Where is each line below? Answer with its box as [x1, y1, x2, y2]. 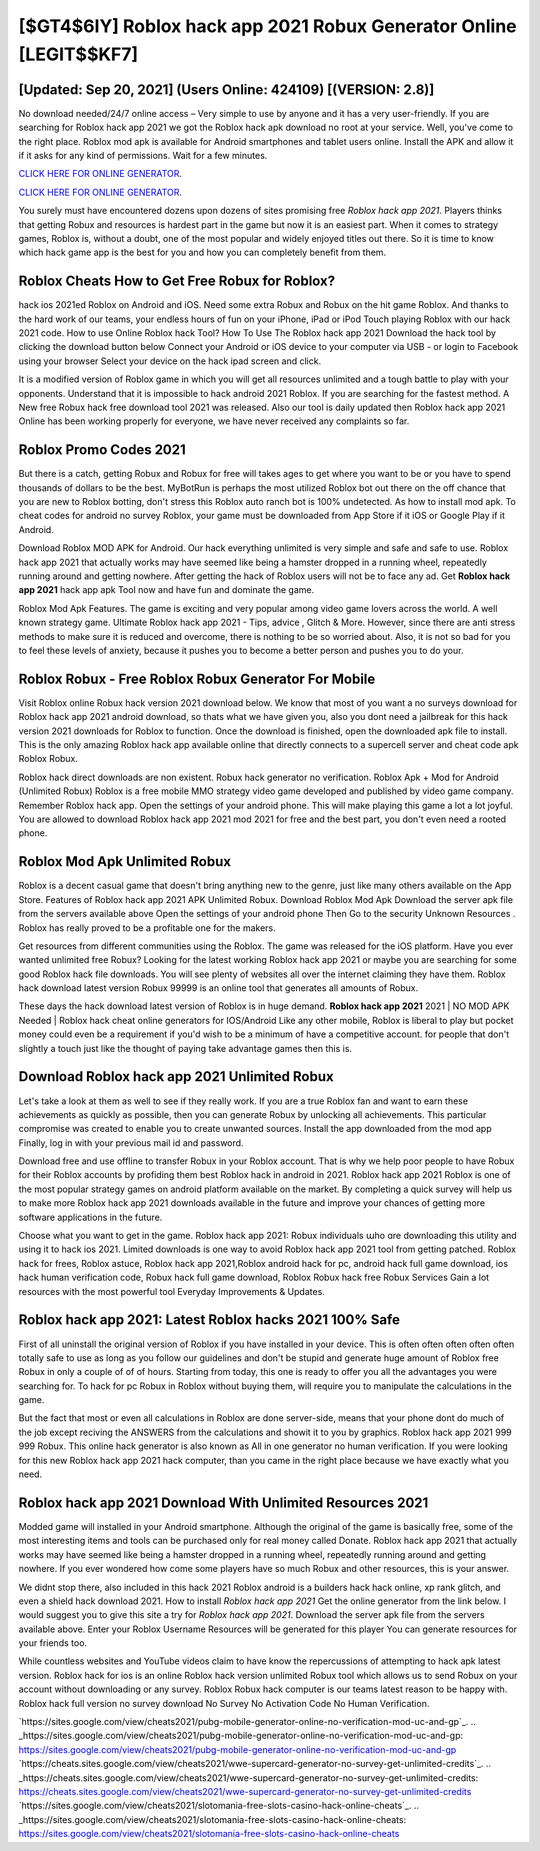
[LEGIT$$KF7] [18, 43, 139, 65]
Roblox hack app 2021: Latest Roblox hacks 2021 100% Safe [18, 1311, 400, 1329]
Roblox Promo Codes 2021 [18, 441, 187, 459]
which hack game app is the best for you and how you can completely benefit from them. [18, 246, 387, 259]
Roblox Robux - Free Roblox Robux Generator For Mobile [18, 670, 376, 687]
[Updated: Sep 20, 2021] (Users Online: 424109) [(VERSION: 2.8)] [18, 81, 435, 98]
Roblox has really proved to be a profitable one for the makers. [18, 921, 276, 934]
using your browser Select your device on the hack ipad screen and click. [18, 355, 322, 367]
